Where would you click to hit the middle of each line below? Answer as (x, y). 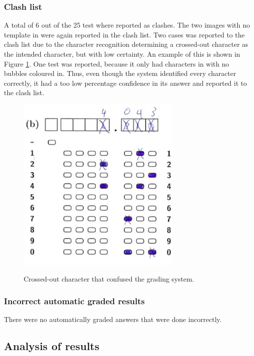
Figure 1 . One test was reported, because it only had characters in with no (117, 63)
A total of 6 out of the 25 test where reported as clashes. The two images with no (127, 25)
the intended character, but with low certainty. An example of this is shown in (122, 54)
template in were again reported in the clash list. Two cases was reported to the (124, 34)
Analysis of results (52, 345)
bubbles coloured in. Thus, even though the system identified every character (120, 73)
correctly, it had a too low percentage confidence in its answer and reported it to (126, 83)
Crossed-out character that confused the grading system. (109, 279)
